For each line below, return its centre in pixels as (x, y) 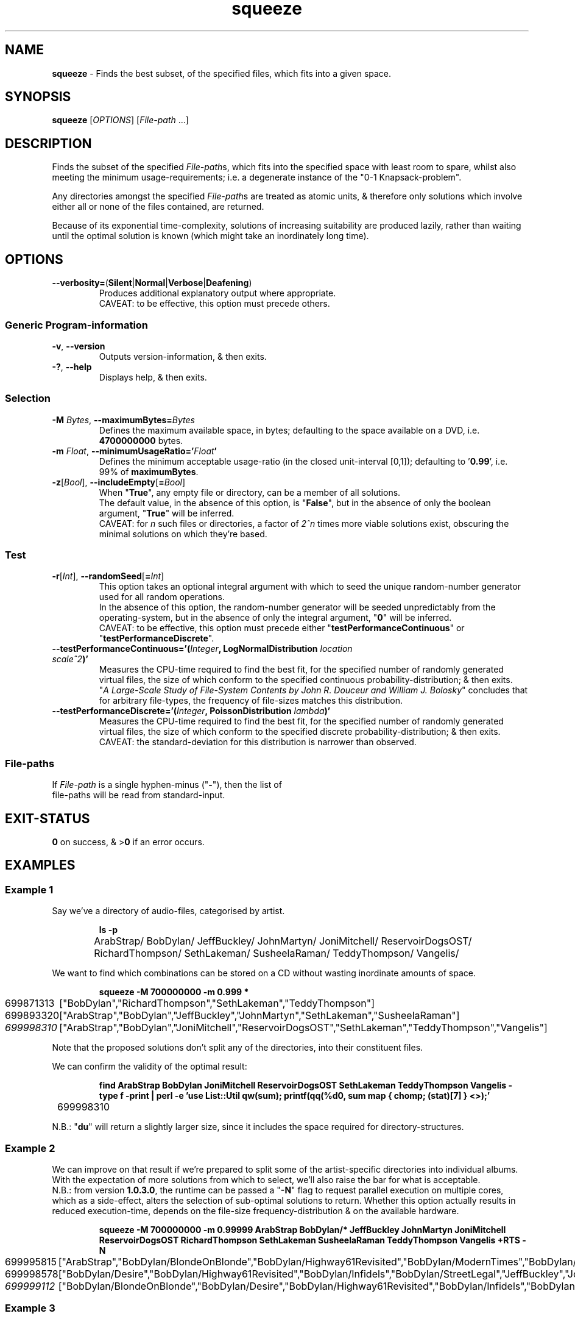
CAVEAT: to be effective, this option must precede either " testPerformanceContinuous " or (282, 628)
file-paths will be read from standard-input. (139, 795)
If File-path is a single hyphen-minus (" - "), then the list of (167, 785)
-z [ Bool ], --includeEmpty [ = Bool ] (119, 482)
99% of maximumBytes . (149, 471)
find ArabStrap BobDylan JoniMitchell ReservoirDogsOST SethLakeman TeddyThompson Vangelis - (305, 1085)
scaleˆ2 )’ (70, 659)
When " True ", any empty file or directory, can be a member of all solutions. (250, 492)
